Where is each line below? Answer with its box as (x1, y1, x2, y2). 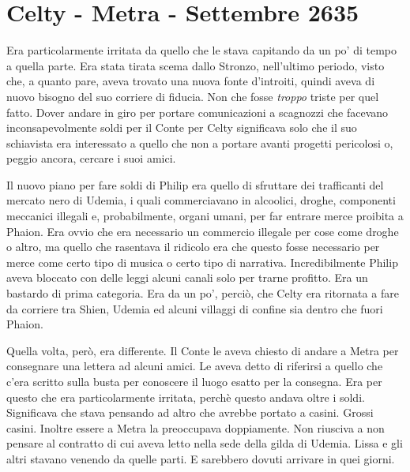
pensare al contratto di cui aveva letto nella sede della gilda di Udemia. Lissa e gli (6, 435, 403, 451)
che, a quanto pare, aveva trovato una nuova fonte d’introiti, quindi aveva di (6, 73, 375, 89)
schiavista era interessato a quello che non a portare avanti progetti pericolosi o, (6, 134, 393, 151)
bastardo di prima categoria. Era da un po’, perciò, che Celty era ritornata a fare (6, 285, 399, 302)
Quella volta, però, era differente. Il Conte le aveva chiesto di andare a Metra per (6, 342, 399, 358)
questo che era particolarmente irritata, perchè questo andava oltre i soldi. (6, 388, 365, 405)
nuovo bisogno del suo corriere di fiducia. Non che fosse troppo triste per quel (6, 88, 379, 104)
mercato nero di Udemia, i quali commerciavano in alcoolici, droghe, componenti (6, 192, 396, 208)
